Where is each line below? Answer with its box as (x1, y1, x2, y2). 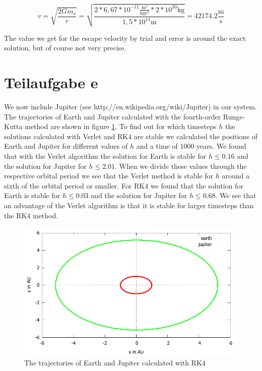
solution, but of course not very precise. (4, 42, 126, 53)
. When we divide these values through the (115, 160, 247, 171)
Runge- (223, 111, 245, 121)
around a (222, 170, 249, 181)
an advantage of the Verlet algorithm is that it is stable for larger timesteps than (4, 200, 254, 210)
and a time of (136, 141, 178, 151)
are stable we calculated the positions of (134, 131, 257, 141)
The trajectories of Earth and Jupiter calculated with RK (24, 357, 202, 368)
